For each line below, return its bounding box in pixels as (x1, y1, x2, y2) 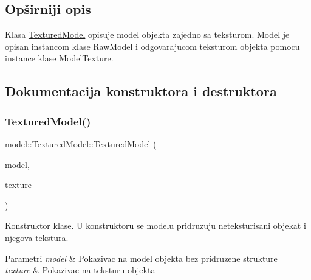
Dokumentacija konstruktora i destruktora (5, 82, 277, 100)
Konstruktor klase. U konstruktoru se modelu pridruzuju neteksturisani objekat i (5, 219, 306, 232)
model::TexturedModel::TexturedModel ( (5, 137, 157, 150)
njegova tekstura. (5, 231, 69, 243)
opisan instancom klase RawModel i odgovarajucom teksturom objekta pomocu (5, 40, 300, 52)
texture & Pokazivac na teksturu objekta (5, 264, 155, 276)
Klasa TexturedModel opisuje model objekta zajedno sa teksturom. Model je (5, 28, 290, 41)
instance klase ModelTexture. (5, 52, 114, 65)
